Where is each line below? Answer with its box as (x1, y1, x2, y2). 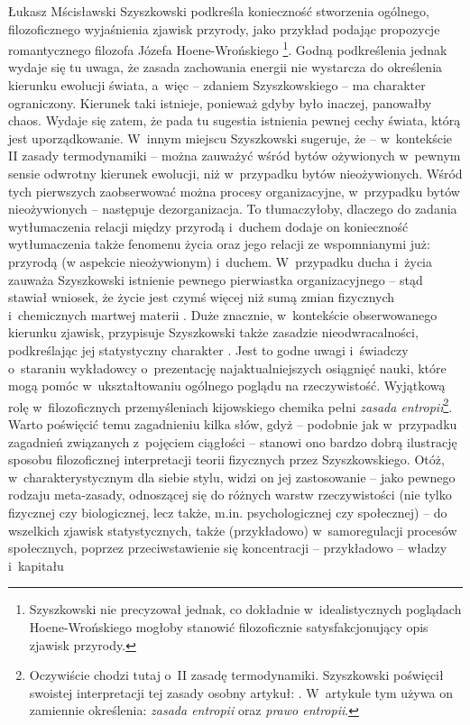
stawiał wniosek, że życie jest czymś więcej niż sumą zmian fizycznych (8, 288, 395, 307)
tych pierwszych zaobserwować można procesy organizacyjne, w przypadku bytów (8, 181, 460, 200)
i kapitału (8, 555, 64, 574)
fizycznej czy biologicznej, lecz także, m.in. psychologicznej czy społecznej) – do (8, 502, 447, 521)
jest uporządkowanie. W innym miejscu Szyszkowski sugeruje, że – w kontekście (8, 128, 453, 147)
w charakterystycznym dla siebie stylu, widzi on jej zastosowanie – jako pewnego (8, 467, 456, 486)
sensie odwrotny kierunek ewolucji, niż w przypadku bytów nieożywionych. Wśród (8, 164, 463, 182)
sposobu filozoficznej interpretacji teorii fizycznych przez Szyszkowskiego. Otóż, (8, 450, 445, 469)
